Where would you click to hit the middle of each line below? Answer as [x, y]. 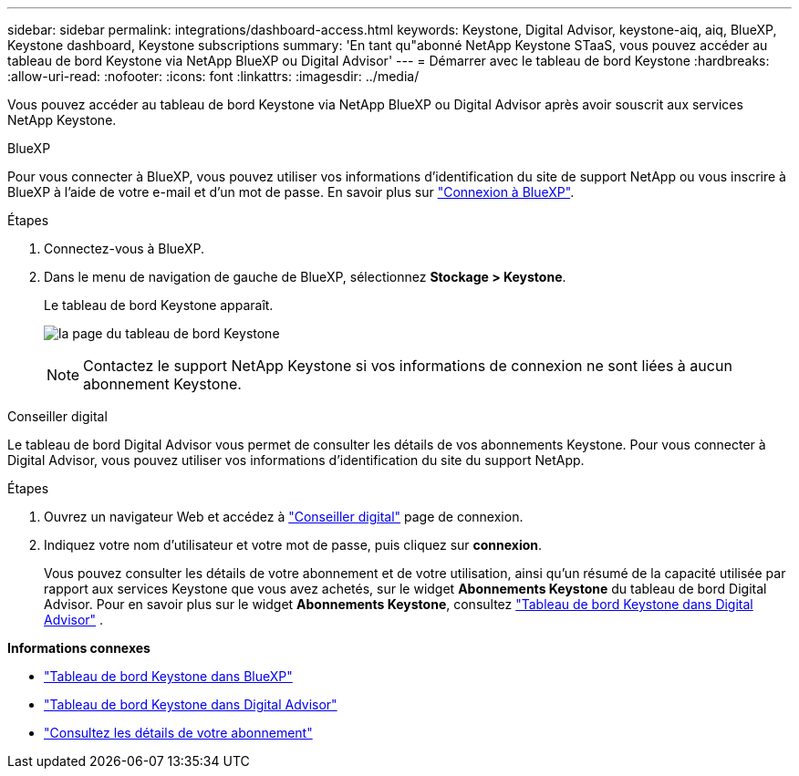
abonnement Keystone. [162, 384]
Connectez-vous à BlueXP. [124, 248]
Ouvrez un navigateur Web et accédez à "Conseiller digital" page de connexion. [284, 517]
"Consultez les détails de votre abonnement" [178, 733]
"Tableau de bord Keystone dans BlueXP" [168, 676]
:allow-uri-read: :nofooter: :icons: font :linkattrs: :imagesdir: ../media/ [213, 76]
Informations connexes [79, 648]
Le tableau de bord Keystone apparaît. [159, 305]
